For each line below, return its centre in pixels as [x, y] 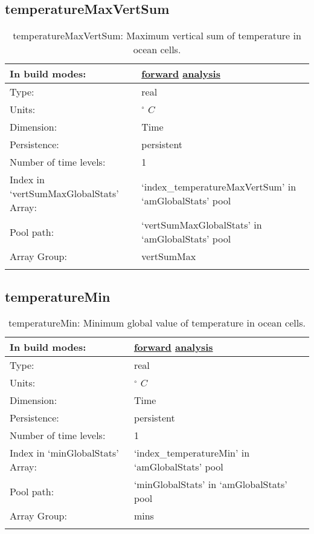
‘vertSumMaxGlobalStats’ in [202, 225]
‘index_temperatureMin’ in [192, 453]
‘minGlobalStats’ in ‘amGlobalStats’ [210, 484]
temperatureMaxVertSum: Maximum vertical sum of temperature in [157, 36]
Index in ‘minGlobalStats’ [64, 453]
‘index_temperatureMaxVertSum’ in [219, 186]
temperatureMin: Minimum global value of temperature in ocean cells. [157, 323]
